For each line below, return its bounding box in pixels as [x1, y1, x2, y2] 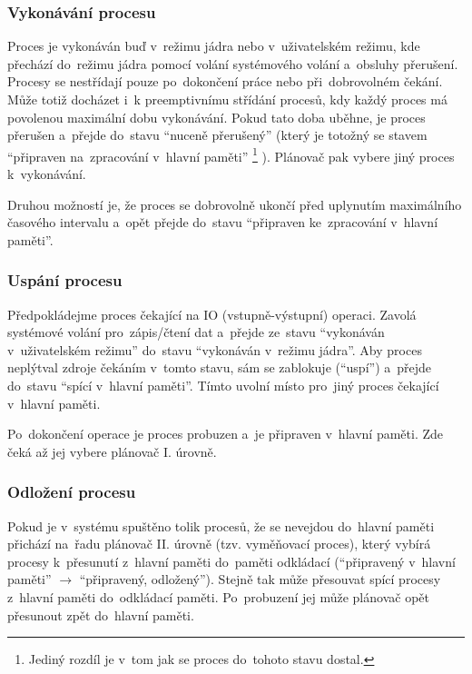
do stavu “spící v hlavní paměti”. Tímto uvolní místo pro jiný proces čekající [7, 376, 439, 394]
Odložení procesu [7, 481, 136, 503]
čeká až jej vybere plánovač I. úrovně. [7, 441, 217, 461]
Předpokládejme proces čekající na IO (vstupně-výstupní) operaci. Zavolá [7, 304, 417, 323]
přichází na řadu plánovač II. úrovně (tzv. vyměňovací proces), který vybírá [7, 534, 431, 553]
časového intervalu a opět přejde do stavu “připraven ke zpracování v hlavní [7, 213, 438, 232]
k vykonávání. [7, 164, 86, 183]
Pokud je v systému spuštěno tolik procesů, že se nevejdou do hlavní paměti [7, 516, 435, 535]
